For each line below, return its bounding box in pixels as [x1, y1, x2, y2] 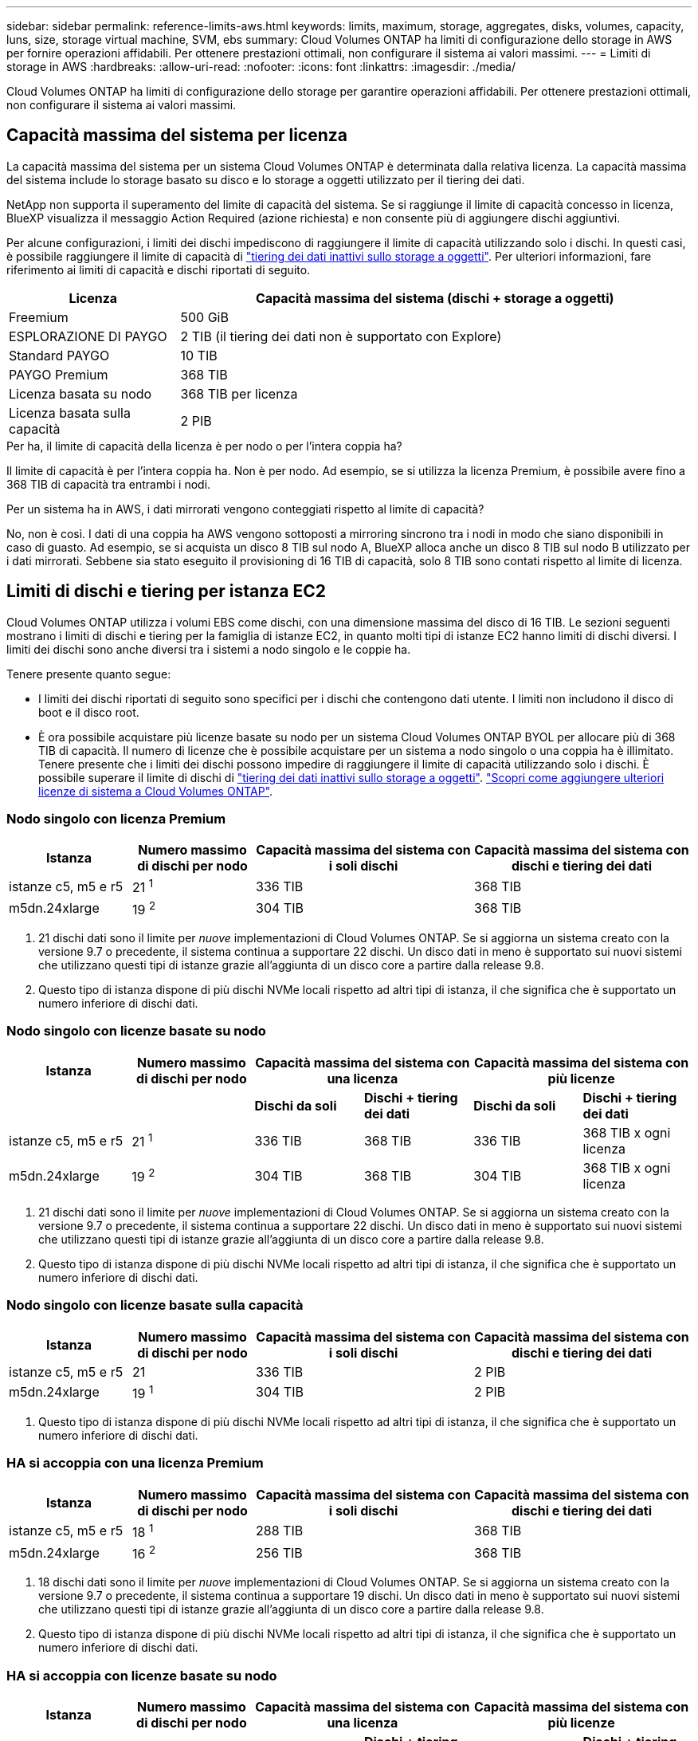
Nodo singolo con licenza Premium [6, 811, 226, 827]
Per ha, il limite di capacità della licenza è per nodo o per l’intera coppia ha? [6, 438, 402, 453]
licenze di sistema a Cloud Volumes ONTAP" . [38, 784, 273, 798]
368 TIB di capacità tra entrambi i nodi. [6, 477, 211, 491]
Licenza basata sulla [9, 404, 131, 421]
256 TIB [256, 1544, 303, 1561]
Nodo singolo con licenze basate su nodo [6, 1023, 266, 1039]
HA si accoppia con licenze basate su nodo [6, 1667, 277, 1684]
